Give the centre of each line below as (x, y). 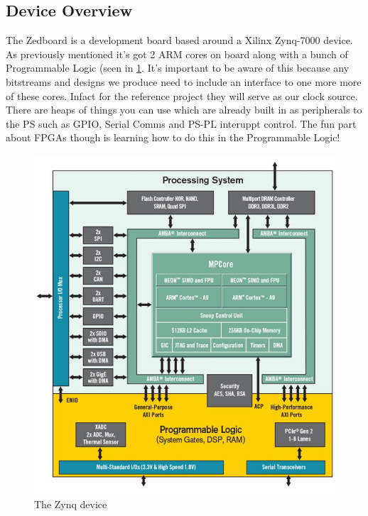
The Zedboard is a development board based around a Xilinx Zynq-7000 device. (179, 40)
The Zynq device (71, 504)
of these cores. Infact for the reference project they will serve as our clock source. (182, 95)
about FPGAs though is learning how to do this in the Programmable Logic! (173, 137)
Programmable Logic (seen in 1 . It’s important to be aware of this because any (178, 68)
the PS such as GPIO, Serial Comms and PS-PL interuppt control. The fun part (181, 123)
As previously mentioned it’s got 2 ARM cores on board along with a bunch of (177, 54)
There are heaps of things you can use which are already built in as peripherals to (184, 110)
